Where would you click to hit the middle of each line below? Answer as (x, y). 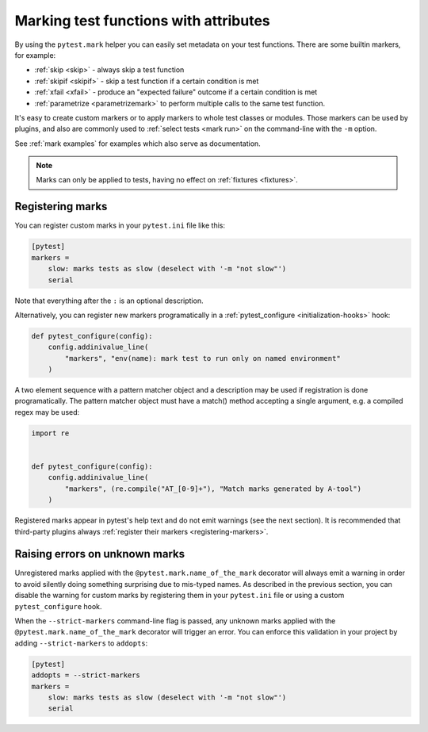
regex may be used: (47, 412)
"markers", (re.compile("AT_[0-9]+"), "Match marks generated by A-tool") (213, 489)
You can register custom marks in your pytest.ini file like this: (120, 225)
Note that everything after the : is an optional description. (109, 301)
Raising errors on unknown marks (100, 554)
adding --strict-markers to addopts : (81, 643)
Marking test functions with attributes (143, 21)
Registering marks (61, 207)
